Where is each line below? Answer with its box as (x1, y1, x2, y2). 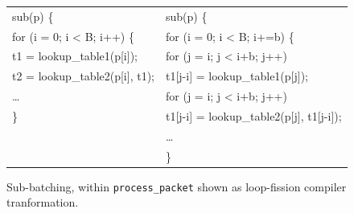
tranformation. (6, 194, 79, 211)
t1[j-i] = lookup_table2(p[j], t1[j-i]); (166, 107, 342, 124)
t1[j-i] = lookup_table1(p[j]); (166, 68, 309, 84)
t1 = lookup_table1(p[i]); (12, 47, 138, 64)
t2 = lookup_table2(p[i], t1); (12, 68, 154, 84)
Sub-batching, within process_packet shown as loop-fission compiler (6, 178, 347, 195)
